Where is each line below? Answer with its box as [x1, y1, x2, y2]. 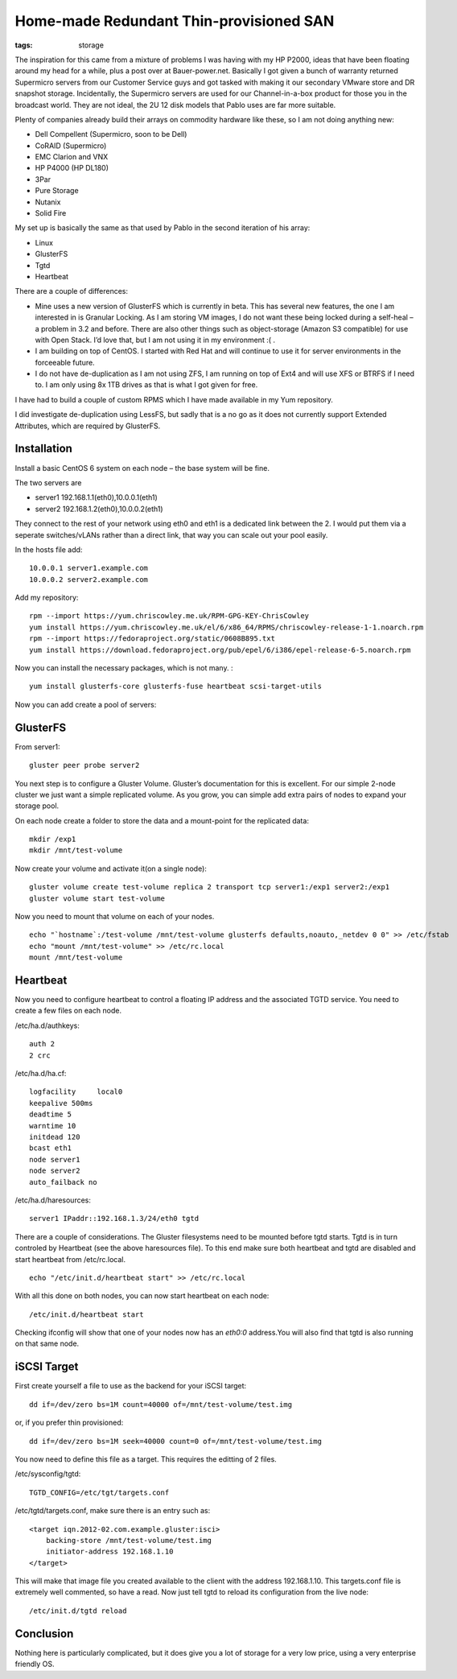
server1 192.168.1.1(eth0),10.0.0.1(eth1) [35, 493, 159, 502]
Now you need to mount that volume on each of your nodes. [14, 912, 215, 922]
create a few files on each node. [14, 1006, 122, 1016]
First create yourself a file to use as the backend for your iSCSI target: [14, 1381, 247, 1391]
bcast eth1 [29, 1144, 72, 1153]
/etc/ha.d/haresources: [14, 1195, 92, 1205]
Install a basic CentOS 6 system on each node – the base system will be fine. [14, 463, 270, 472]
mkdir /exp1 [29, 835, 76, 844]
